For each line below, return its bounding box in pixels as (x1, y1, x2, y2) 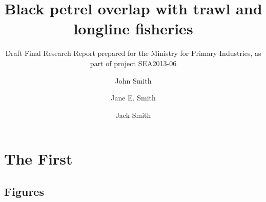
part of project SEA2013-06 (90, 57, 177, 68)
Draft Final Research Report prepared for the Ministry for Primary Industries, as (5, 48, 261, 58)
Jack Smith (115, 109, 151, 120)
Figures (4, 183, 44, 199)
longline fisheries (73, 18, 193, 39)
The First (4, 148, 73, 169)
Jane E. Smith (111, 92, 156, 103)
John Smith (115, 75, 152, 86)
